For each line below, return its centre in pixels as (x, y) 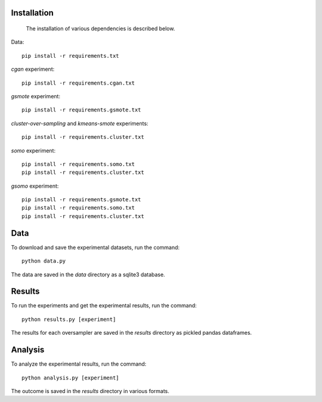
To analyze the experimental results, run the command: (79, 364)
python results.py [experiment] (69, 319)
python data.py (44, 261)
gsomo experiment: (35, 186)
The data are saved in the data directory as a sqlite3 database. (88, 275)
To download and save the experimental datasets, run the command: (95, 247)
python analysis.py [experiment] (70, 378)
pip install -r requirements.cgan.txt (78, 83)
